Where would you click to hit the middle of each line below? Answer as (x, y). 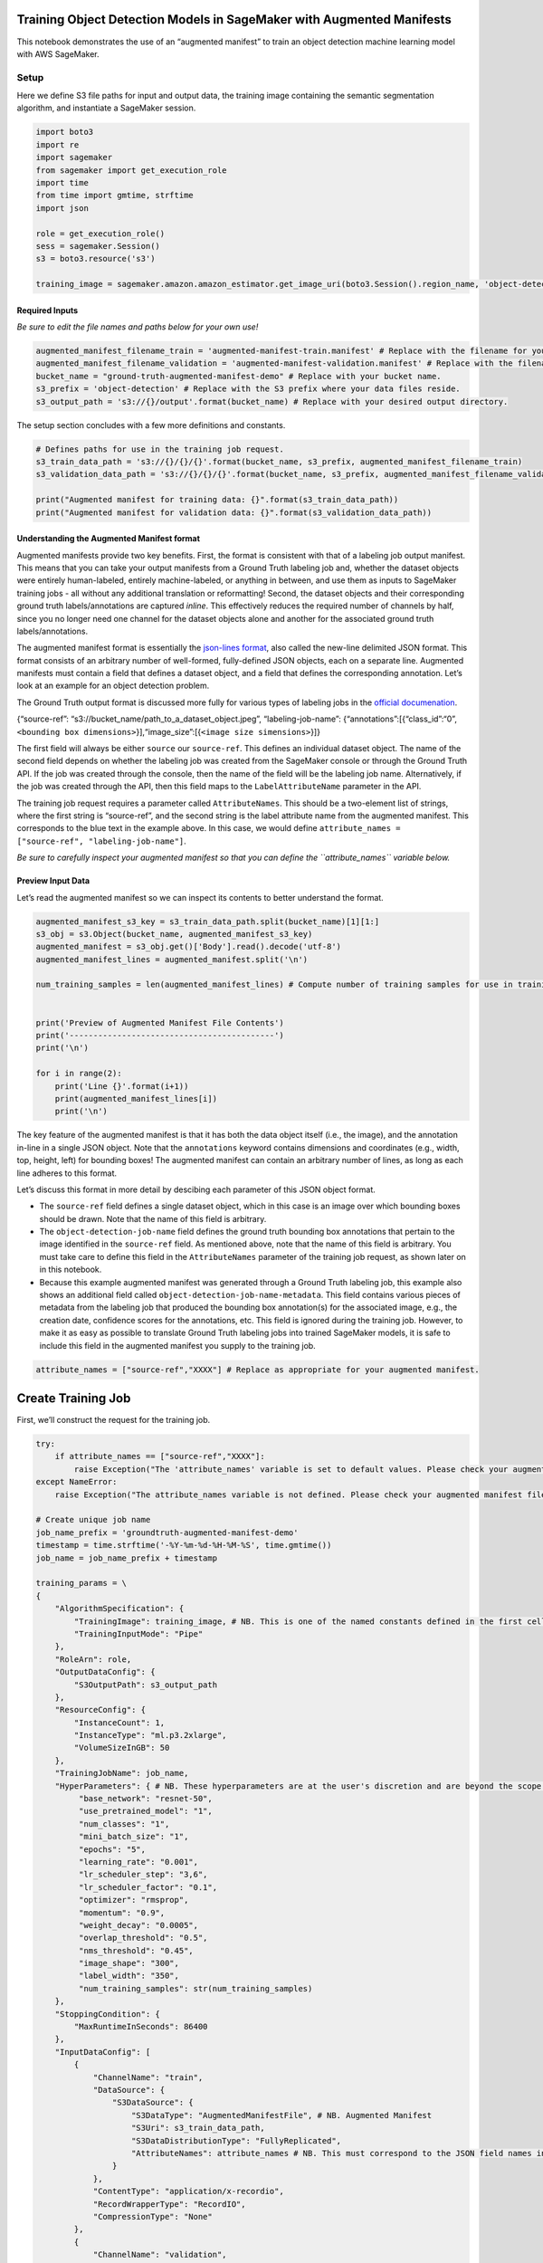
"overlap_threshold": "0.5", (143, 1938)
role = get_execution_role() (100, 234)
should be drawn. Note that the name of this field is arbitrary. (153, 1218)
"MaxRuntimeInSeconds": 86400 (141, 2027)
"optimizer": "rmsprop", (133, 1900)
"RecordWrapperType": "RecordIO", (169, 2204)
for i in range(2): (79, 1074)
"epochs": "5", (112, 1849)
